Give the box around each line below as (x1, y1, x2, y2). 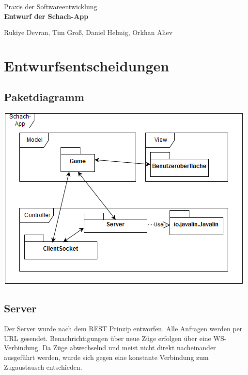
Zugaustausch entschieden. (4, 361, 82, 372)
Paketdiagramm (4, 89, 84, 104)
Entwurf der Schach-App (4, 11, 89, 21)
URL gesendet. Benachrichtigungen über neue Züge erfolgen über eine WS (4, 333, 224, 343)
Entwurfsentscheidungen (4, 55, 170, 75)
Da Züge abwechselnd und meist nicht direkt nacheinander (42, 342, 216, 353)
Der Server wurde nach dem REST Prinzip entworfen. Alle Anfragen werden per (4, 324, 243, 334)
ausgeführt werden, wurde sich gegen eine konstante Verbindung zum (4, 352, 209, 362)
